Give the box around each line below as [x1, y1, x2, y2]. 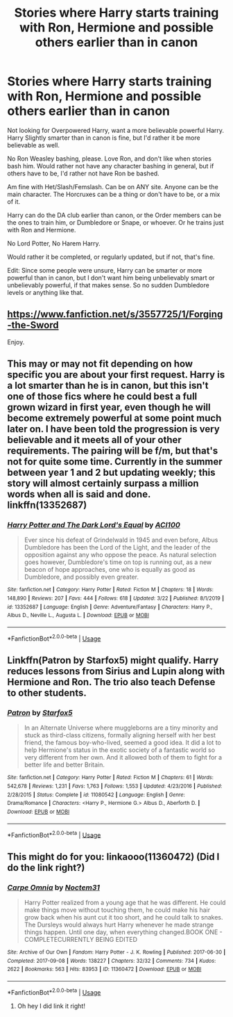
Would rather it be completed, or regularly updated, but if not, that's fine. [7, 253, 215, 261]
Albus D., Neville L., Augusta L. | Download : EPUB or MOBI [7, 612, 149, 619]
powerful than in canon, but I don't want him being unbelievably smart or [7, 273, 215, 282]
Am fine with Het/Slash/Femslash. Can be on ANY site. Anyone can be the [7, 182, 218, 191]
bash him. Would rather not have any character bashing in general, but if [7, 161, 214, 170]
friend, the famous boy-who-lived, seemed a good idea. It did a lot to [24, 739, 222, 747]
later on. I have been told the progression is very [7, 423, 220, 435]
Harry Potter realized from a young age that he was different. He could [24, 899, 226, 907]
